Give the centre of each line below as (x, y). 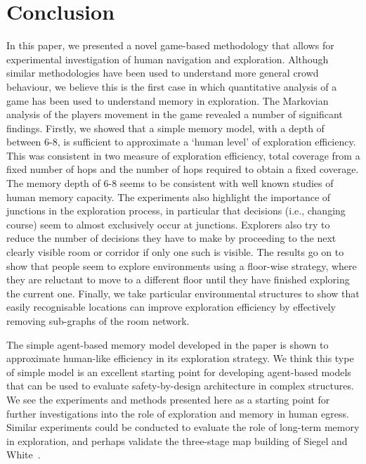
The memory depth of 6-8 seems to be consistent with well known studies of (170, 183)
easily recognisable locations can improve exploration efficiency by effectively (171, 307)
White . (24, 455)
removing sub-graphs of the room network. (98, 321)
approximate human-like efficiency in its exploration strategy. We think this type (180, 358)
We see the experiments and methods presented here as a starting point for (168, 399)
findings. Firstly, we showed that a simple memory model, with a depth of (165, 128)
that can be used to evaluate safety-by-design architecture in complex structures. (180, 386)
